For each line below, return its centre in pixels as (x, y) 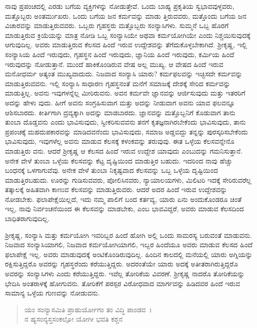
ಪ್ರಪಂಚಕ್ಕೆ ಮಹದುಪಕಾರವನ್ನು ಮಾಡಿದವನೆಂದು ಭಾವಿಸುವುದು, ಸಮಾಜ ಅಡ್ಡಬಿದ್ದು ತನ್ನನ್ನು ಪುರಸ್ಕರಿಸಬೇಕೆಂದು (127, 131)
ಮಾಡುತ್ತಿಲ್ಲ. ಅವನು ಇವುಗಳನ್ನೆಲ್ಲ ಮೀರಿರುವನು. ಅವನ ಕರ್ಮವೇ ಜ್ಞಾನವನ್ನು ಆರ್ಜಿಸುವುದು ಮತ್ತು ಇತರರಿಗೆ (125, 93)
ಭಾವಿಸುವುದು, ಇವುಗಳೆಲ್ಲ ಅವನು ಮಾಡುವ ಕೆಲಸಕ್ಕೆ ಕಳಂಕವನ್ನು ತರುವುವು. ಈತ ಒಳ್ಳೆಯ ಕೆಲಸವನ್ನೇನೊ (120, 141)
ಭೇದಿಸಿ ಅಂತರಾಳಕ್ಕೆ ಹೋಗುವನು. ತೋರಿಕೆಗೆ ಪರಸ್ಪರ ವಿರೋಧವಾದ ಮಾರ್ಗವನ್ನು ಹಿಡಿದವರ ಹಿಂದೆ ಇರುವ (123, 283)
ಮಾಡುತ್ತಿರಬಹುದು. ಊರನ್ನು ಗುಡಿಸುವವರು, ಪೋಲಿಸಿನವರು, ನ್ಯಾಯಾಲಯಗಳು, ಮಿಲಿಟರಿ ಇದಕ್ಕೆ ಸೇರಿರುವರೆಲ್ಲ (128, 180)
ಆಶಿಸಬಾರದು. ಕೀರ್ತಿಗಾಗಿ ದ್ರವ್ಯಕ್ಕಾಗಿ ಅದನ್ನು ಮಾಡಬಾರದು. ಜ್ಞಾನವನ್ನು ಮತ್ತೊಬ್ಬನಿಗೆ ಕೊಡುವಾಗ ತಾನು (120, 112)
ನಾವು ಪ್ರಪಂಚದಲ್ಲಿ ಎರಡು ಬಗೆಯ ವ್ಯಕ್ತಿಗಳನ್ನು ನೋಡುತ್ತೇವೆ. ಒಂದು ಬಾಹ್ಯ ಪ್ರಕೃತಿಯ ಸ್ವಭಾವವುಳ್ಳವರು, (120, 6)
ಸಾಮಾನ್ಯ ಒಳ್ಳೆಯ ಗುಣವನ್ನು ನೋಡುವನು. (53, 293)
